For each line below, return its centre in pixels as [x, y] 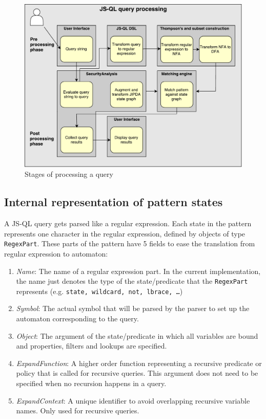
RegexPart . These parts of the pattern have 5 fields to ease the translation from [130, 243]
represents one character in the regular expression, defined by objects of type [125, 233]
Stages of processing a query [69, 174]
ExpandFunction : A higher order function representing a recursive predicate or [139, 363]
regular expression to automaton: [56, 253]
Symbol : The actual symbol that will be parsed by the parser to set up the [133, 308]
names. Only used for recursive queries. [78, 411]
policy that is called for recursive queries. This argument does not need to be [137, 373]
